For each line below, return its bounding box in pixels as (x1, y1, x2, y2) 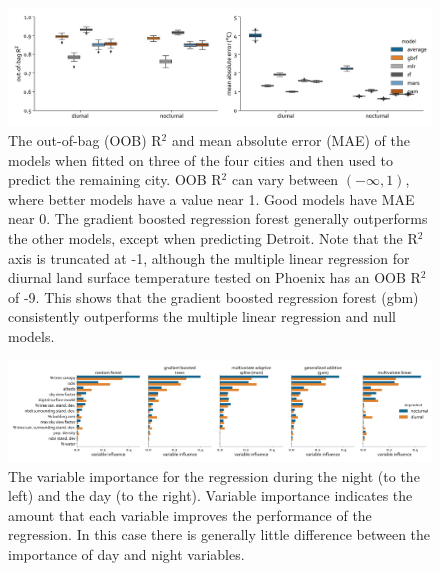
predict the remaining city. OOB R (8, 169, 222, 190)
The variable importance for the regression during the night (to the (8, 465, 420, 486)
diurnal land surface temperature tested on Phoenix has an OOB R (8, 267, 421, 288)
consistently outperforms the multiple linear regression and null (8, 306, 396, 327)
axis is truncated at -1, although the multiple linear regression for (8, 247, 410, 268)
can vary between (231, 169, 339, 190)
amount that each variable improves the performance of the (8, 504, 372, 525)
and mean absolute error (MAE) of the (171, 130, 410, 151)
